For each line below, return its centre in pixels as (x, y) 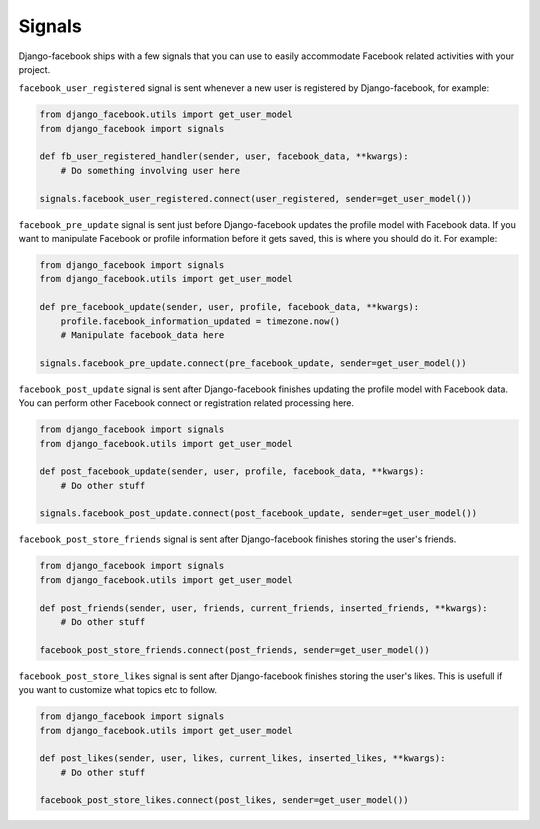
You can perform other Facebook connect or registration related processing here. (186, 403)
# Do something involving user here (150, 170)
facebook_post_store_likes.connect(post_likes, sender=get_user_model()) (224, 800)
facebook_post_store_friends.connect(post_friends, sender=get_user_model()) (234, 649)
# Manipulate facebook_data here (142, 334)
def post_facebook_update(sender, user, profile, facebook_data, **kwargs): (232, 471)
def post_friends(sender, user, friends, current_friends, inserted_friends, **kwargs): (264, 608)
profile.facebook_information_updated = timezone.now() (200, 321)
